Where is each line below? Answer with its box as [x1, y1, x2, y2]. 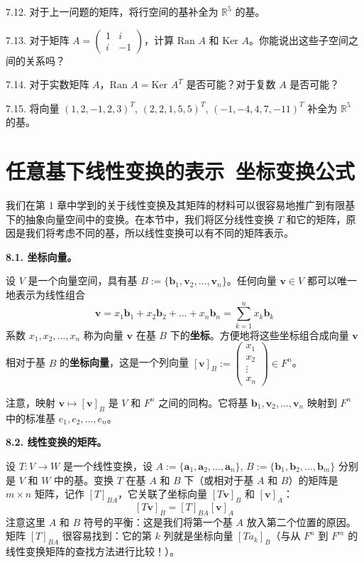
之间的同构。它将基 [158, 395, 248, 409]
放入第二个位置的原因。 [246, 514, 356, 529]
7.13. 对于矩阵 [6, 32, 70, 47]
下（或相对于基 [184, 472, 254, 487]
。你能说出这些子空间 [249, 32, 349, 47]
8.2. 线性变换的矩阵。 [6, 434, 107, 449]
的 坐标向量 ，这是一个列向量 [59, 355, 189, 370]
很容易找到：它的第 [62, 528, 152, 543]
